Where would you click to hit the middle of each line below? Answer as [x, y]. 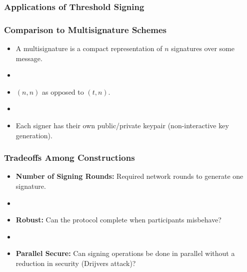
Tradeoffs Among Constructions [69, 158]
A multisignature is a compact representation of [89, 48]
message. [29, 58]
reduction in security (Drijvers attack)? [76, 263]
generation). [34, 135]
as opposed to [63, 91]
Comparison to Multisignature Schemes [85, 29]
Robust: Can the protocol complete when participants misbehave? [118, 220]
